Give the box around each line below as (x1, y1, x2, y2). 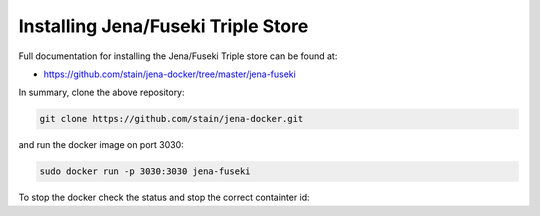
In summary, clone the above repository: (18, 86, 185, 99)
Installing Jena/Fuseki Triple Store (18, 15, 309, 37)
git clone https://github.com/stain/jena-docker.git (39, 113, 304, 125)
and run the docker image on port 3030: (18, 139, 184, 151)
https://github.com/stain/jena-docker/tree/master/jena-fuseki (43, 68, 297, 80)
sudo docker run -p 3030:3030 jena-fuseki (39, 166, 251, 177)
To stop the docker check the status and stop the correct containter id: (18, 191, 310, 204)
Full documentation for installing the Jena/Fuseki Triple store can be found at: (18, 50, 338, 62)
